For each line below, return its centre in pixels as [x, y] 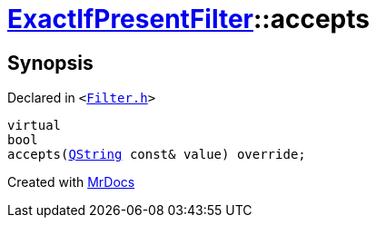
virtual [35, 126]
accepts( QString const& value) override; [157, 155]
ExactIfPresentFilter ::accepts [188, 19]
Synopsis [50, 63]
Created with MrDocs [71, 182]
